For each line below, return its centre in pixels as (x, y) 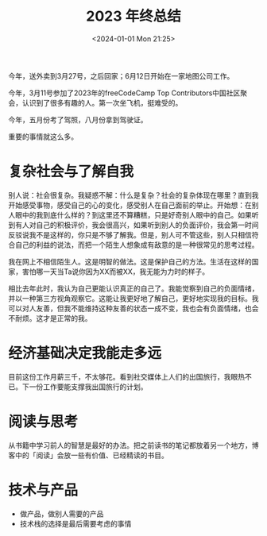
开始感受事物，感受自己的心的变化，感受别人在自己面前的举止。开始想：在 (130, 205)
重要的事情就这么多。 (43, 137)
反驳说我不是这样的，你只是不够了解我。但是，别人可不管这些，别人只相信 (130, 234)
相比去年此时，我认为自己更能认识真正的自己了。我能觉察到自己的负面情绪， (133, 288)
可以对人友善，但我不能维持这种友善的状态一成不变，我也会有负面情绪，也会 (133, 308)
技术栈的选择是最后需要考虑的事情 (75, 523)
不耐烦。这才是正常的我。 (50, 318)
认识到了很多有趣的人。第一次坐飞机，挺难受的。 (102, 102)
